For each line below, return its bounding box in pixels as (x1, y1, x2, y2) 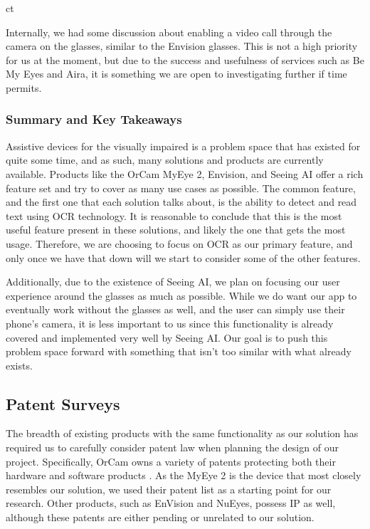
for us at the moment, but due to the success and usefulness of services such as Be (6, 52, 364, 67)
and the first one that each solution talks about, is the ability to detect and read (6, 194, 357, 209)
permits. (6, 80, 42, 95)
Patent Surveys (6, 392, 120, 414)
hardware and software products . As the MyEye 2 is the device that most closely (6, 468, 361, 483)
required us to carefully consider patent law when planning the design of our (6, 440, 339, 455)
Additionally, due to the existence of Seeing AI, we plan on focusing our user (6, 274, 340, 289)
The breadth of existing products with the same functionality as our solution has (6, 426, 359, 441)
